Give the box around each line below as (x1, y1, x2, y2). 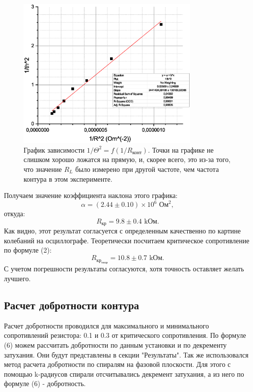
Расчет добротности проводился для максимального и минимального (4, 320, 209, 330)
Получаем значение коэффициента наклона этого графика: (4, 190, 178, 200)
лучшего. (4, 273, 31, 284)
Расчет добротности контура (4, 297, 140, 313)
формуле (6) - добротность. (4, 378, 86, 389)
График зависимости (24, 144, 85, 155)
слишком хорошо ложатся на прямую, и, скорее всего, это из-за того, (24, 154, 231, 164)
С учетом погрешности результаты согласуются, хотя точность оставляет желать (4, 263, 244, 274)
